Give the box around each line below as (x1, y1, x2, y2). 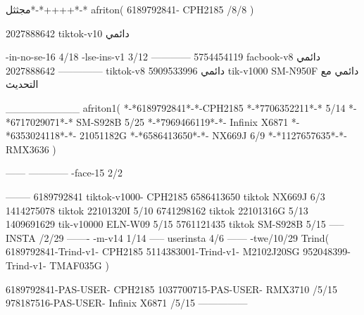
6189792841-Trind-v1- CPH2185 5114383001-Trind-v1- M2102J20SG (6, 244, 300, 259)
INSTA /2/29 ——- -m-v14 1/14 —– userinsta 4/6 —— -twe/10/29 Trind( (6, 230, 330, 245)
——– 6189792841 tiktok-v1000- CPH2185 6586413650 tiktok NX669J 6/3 (6, 188, 325, 203)
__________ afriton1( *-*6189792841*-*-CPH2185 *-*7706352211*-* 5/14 (6, 100, 346, 115)
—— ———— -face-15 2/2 (6, 165, 123, 180)
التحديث (6, 77, 39, 91)
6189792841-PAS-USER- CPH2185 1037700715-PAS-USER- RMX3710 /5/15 (6, 281, 337, 296)
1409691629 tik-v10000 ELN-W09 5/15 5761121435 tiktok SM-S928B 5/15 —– (6, 217, 344, 231)
